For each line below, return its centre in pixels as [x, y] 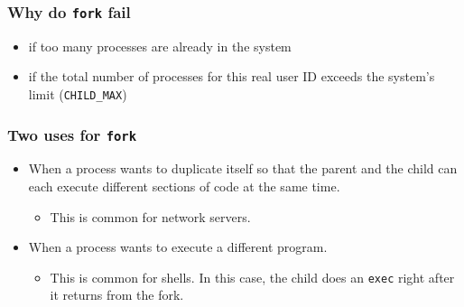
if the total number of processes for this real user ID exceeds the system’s [232, 76]
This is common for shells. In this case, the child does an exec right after [252, 277]
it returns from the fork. [117, 295]
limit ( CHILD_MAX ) [78, 93]
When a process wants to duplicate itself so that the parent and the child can [243, 168]
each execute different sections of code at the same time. [184, 186]
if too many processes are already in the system [160, 46]
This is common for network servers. [150, 216]
